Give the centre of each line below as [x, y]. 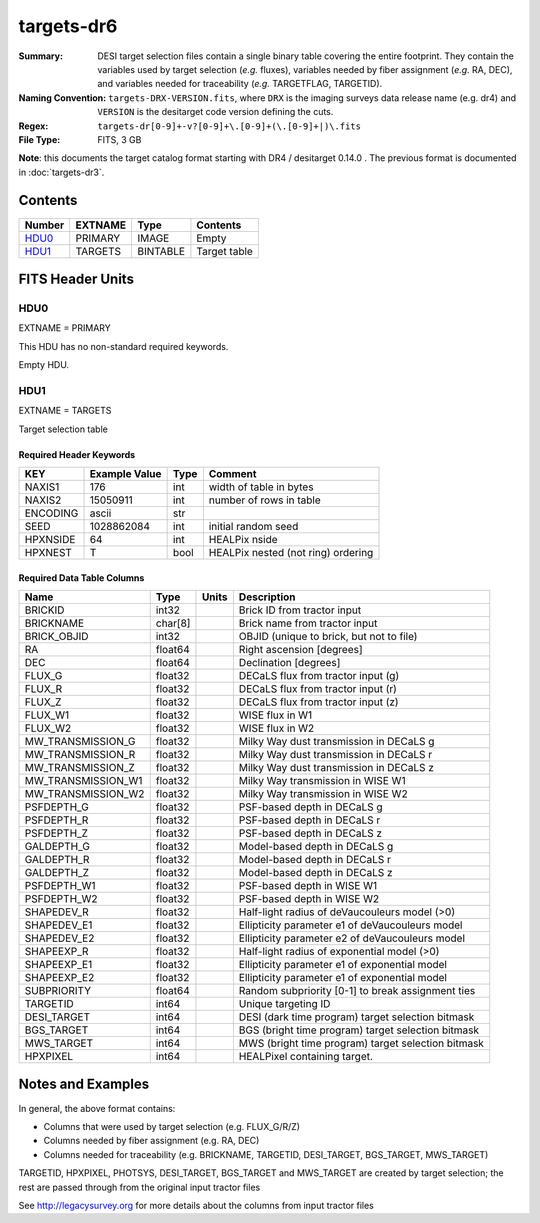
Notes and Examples [84, 1084]
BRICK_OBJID [56, 637]
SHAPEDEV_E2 [59, 938]
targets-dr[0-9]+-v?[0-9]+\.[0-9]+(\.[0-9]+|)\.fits [229, 126]
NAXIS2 [43, 500]
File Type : [39, 139]
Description [267, 597]
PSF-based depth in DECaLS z [310, 833]
